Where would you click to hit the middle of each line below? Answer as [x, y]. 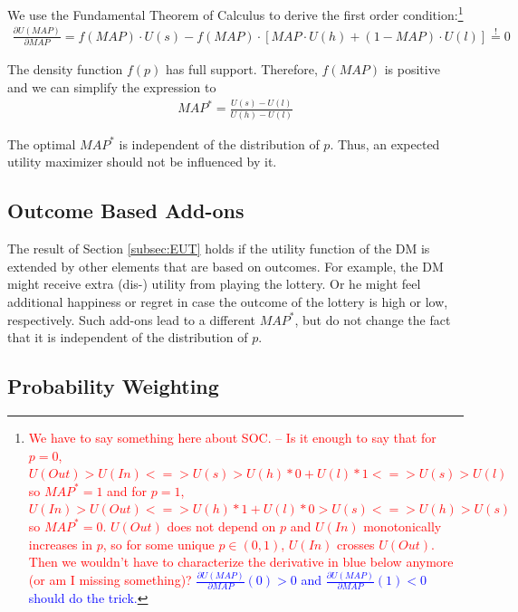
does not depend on [221, 526]
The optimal [42, 143]
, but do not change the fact [373, 319]
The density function [65, 68]
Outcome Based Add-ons [126, 210]
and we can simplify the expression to [112, 86]
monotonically [403, 526]
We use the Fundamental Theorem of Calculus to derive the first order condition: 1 [235, 13]
